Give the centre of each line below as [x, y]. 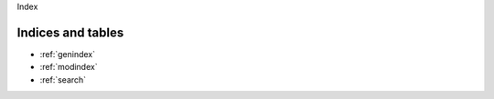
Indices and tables [70, 32]
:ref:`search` [63, 79]
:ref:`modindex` [69, 67]
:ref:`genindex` [68, 54]
